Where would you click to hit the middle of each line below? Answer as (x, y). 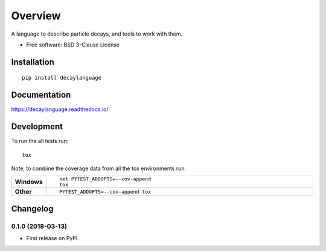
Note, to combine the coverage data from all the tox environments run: (99, 168)
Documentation (41, 95)
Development (37, 127)
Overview (36, 16)
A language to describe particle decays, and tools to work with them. (97, 34)
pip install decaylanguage (62, 78)
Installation (33, 62)
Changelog (32, 208)
